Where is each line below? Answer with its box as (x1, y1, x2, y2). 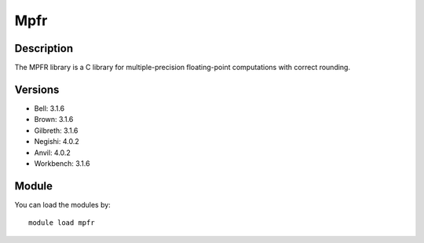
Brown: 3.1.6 (34, 115, 74, 124)
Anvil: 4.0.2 (34, 148, 71, 157)
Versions (14, 83, 60, 96)
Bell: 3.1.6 (34, 103, 65, 113)
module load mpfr (28, 219, 95, 227)
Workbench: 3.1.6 (34, 158, 90, 168)
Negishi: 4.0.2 (34, 137, 80, 146)
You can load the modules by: (14, 200, 111, 209)
